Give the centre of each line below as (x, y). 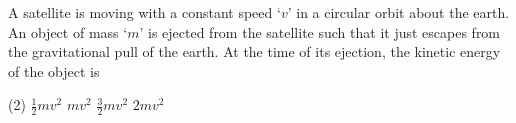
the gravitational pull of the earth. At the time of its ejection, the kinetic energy (254, 51)
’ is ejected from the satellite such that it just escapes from (320, 31)
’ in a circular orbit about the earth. (398, 12)
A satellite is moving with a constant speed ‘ (144, 12)
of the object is (54, 70)
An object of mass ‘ (68, 31)
